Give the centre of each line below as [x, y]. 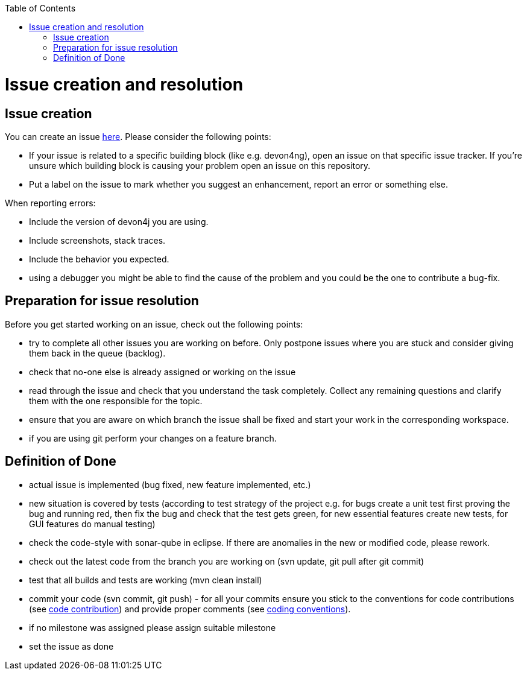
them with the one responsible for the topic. [116, 401]
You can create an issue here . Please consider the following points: [138, 136]
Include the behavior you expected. [99, 259]
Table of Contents [40, 8]
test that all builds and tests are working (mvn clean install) [146, 580]
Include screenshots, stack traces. [97, 240]
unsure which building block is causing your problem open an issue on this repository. [200, 165]
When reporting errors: [50, 203]
